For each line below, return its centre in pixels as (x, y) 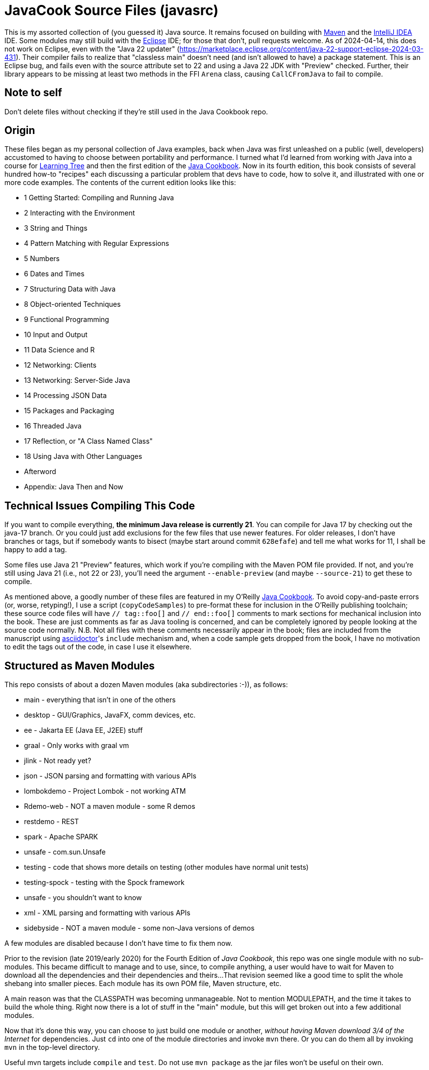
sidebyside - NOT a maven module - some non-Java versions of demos (139, 928)
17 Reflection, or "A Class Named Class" (88, 441)
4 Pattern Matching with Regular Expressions (97, 243)
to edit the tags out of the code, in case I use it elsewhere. (98, 647)
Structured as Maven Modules (80, 666)
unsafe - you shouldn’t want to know (83, 898)
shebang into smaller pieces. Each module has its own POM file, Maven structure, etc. (143, 984)
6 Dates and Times (54, 274)
